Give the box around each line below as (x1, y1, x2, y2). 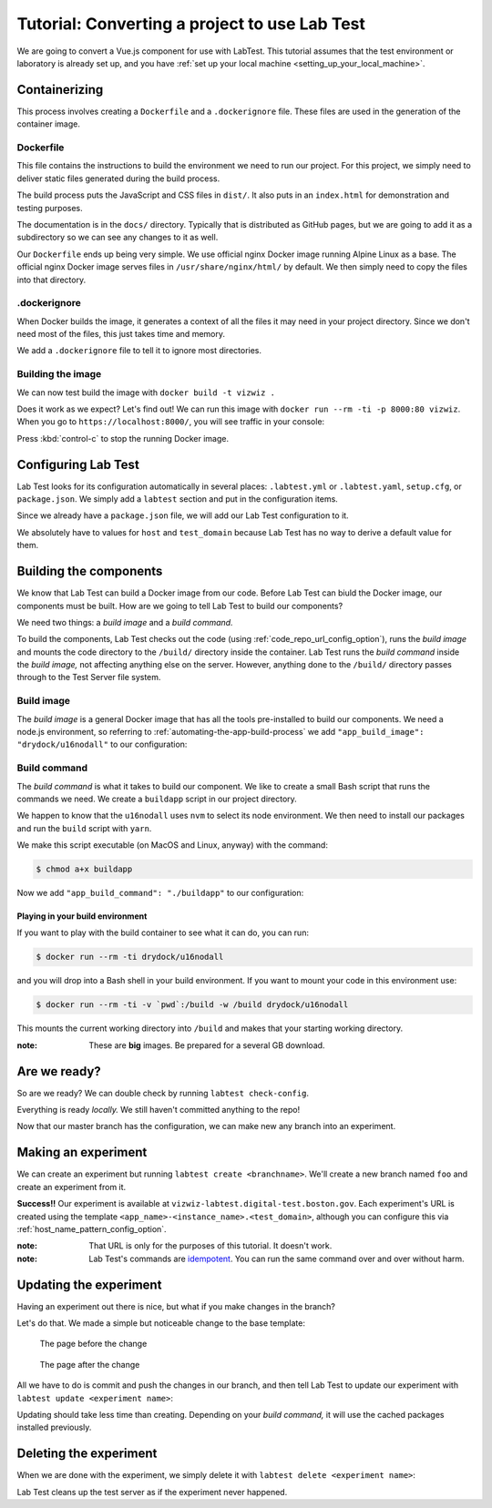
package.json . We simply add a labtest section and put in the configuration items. (16, 494, 339, 504)
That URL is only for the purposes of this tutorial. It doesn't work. (88, 1240, 333, 1251)
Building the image (16, 368, 102, 381)
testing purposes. (16, 202, 84, 213)
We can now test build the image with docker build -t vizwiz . (16, 387, 275, 398)
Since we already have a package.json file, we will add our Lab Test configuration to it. (16, 510, 350, 521)
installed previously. (16, 1421, 92, 1433)
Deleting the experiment (16, 1446, 158, 1462)
